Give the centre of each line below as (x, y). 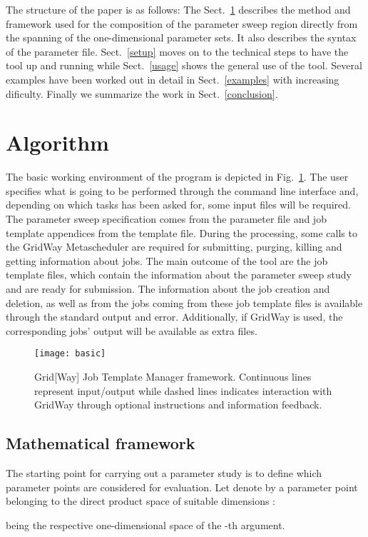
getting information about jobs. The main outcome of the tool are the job (167, 260)
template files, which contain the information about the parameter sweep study (179, 275)
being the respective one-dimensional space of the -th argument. (145, 525)
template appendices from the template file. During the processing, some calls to (182, 232)
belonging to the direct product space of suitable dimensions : (141, 501)
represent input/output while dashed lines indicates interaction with (183, 390)
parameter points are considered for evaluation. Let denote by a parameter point (182, 487)
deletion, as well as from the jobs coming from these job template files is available (184, 302)
